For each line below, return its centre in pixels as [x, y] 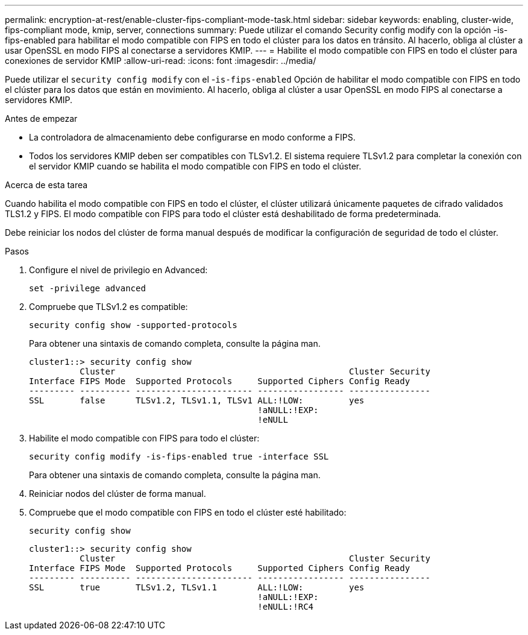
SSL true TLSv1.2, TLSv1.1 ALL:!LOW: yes [197, 587]
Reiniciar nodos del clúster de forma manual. [118, 494]
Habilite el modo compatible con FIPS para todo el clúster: [144, 438]
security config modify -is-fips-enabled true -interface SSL [179, 457]
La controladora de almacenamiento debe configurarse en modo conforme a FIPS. [192, 137]
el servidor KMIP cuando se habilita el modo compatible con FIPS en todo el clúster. [195, 166]
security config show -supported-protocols [133, 325]
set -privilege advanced [87, 288]
